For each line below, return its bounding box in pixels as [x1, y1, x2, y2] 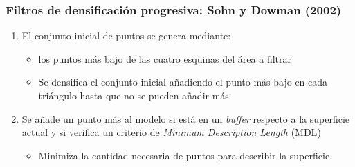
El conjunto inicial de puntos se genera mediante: [21, 28, 231, 43]
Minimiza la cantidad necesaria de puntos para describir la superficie [38, 148, 330, 162]
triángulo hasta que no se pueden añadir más [38, 88, 229, 102]
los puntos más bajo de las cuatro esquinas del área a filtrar [38, 51, 291, 66]
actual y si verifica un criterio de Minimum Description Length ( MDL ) [21, 125, 321, 139]
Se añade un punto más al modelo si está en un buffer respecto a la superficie [21, 111, 350, 126]
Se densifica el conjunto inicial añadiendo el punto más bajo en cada [38, 75, 328, 89]
